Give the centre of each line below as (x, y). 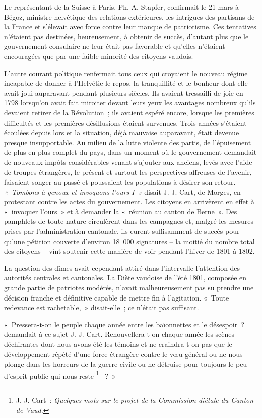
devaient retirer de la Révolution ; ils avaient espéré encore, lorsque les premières (129, 112)
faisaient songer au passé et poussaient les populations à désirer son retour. (120, 182)
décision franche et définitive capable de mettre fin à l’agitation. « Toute (117, 297)
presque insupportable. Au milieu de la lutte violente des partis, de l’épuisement (128, 142)
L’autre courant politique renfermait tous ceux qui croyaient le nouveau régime (126, 73)
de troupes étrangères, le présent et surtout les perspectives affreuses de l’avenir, (128, 172)
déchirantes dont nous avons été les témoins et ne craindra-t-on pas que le (118, 344)
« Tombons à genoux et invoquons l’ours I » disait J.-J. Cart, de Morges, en (122, 191)
